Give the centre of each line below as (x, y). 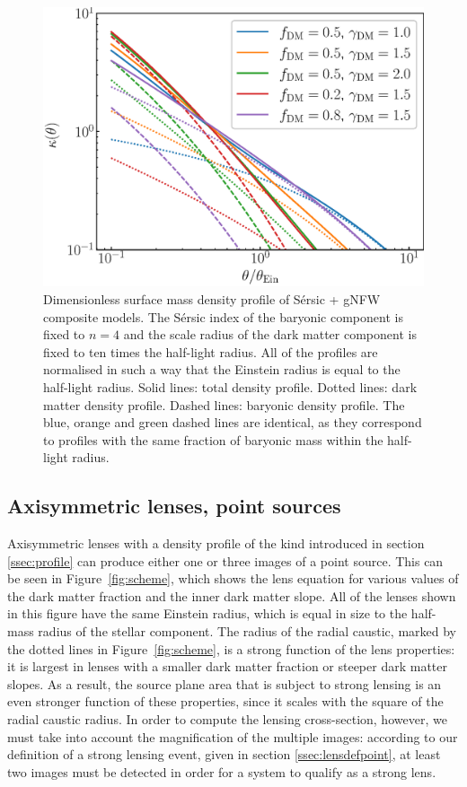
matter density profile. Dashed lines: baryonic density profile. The (224, 404)
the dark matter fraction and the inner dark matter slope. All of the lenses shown (232, 595)
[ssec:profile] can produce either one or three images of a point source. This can (225, 560)
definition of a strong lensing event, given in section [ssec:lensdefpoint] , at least (224, 754)
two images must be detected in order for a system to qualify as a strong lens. (222, 771)
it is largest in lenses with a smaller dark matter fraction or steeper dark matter (227, 666)
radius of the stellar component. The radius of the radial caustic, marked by (247, 631)
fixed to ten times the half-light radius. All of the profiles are (211, 351)
